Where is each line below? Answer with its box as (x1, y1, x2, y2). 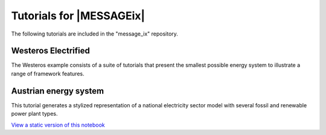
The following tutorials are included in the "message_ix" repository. (11, 30, 178, 37)
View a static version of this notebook (11, 121, 105, 128)
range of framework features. (11, 70, 85, 77)
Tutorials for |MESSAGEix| (11, 9, 145, 22)
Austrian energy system (11, 86, 104, 96)
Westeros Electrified (11, 46, 90, 56)
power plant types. (11, 110, 58, 118)
